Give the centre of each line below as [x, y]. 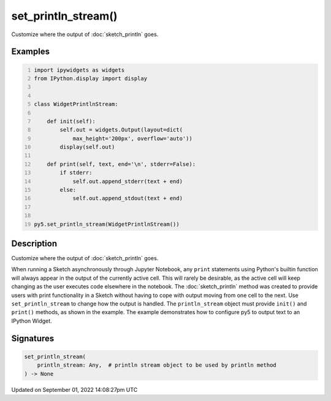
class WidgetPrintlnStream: [76, 104]
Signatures [33, 338]
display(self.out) [87, 147]
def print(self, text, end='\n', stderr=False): [121, 164]
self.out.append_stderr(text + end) [128, 181]
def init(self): [71, 121]
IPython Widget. [32, 321]
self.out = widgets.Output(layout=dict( [121, 130]
